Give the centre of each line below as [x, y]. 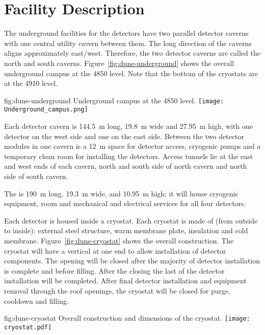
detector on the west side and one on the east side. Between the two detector [124, 136]
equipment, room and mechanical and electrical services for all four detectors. [125, 203]
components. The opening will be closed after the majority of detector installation [132, 261]
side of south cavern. [36, 176]
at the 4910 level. [31, 83]
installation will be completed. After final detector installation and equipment [125, 281]
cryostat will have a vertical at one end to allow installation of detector [115, 250]
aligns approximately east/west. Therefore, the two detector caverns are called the [132, 53]
